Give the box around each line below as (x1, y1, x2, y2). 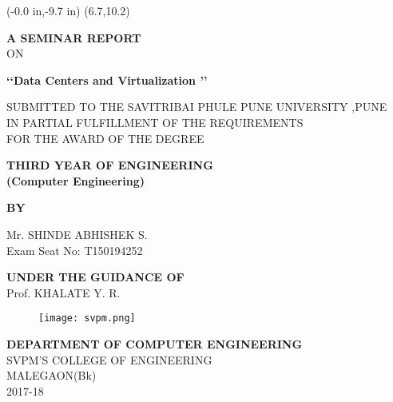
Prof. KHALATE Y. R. (6, 284, 121, 301)
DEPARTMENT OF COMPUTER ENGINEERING (6, 335, 303, 352)
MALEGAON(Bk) (6, 367, 97, 384)
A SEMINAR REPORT (6, 29, 141, 46)
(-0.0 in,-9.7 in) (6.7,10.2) (6, 2, 130, 18)
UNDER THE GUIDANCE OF (6, 269, 185, 285)
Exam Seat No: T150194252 (6, 241, 143, 258)
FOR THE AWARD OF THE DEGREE (6, 129, 204, 146)
